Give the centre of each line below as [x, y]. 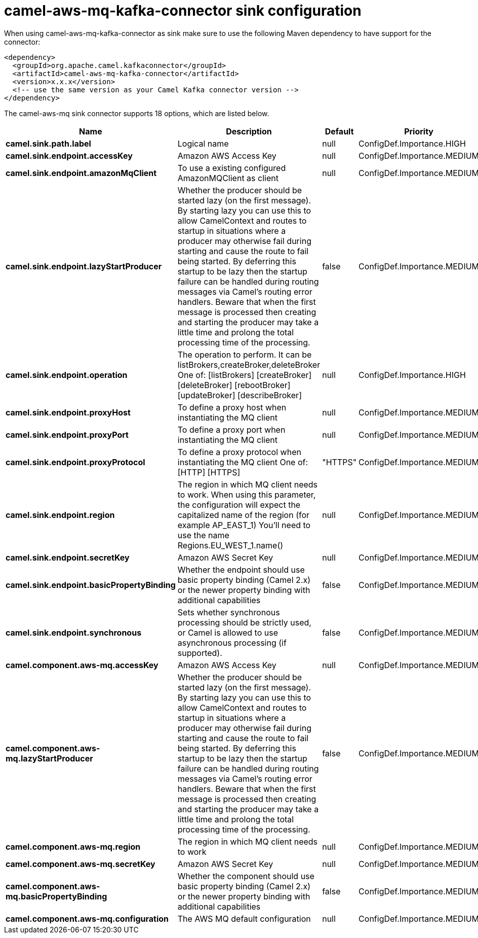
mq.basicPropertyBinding [56, 896]
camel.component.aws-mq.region [73, 846]
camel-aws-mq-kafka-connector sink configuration [183, 11]
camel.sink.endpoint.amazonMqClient [81, 173]
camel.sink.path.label [48, 143]
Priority [419, 131]
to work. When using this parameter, [247, 494]
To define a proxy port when [231, 429]
